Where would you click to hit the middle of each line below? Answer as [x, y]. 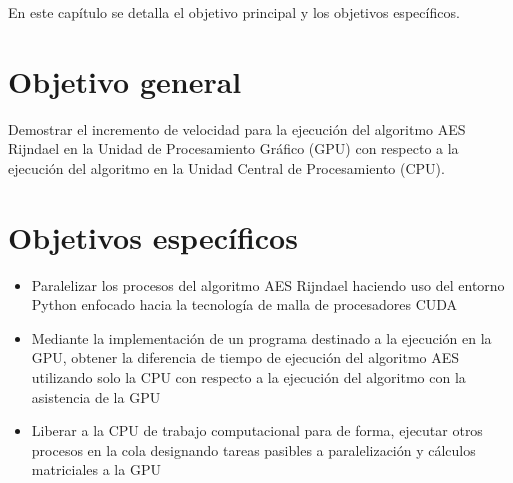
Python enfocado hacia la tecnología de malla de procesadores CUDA [244, 304]
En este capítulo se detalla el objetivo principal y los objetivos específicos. [234, 12]
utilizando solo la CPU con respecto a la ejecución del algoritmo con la [248, 377]
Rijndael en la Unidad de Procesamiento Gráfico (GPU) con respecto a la [233, 148]
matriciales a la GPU [96, 469]
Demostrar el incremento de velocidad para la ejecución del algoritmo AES [237, 128]
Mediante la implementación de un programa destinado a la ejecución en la [261, 337]
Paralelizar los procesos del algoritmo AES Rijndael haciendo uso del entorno [268, 284]
